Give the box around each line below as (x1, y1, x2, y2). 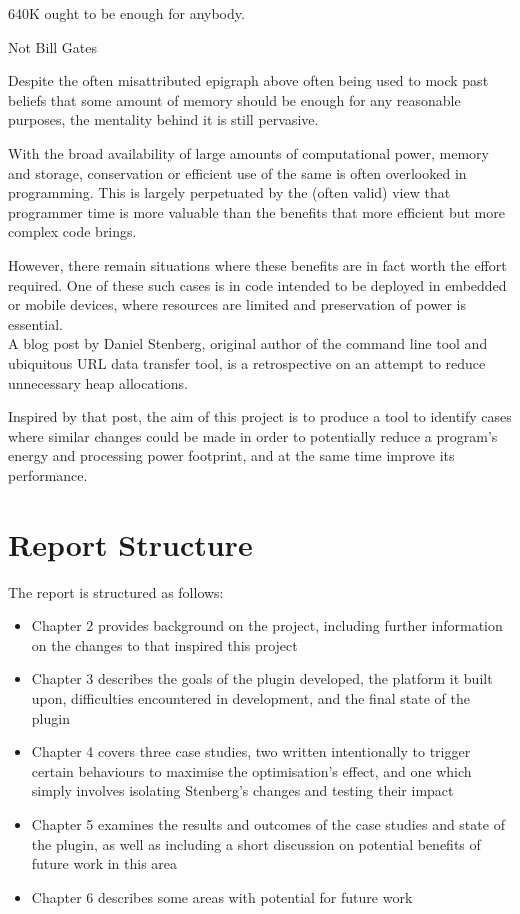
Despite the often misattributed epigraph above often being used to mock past (8, 70, 489, 91)
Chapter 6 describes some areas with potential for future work (31, 886, 413, 907)
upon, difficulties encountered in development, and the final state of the (31, 687, 470, 708)
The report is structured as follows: (8, 581, 224, 602)
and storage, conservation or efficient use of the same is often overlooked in (8, 162, 467, 183)
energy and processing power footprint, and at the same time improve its (8, 445, 455, 466)
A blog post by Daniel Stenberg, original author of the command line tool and (8, 333, 488, 354)
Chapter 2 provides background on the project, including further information (31, 615, 503, 636)
